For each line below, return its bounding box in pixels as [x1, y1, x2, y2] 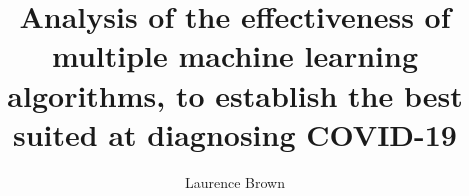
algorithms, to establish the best [7, 74, 463, 115]
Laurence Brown [184, 171, 285, 192]
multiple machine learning [51, 35, 419, 76]
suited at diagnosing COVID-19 [13, 113, 457, 154]
